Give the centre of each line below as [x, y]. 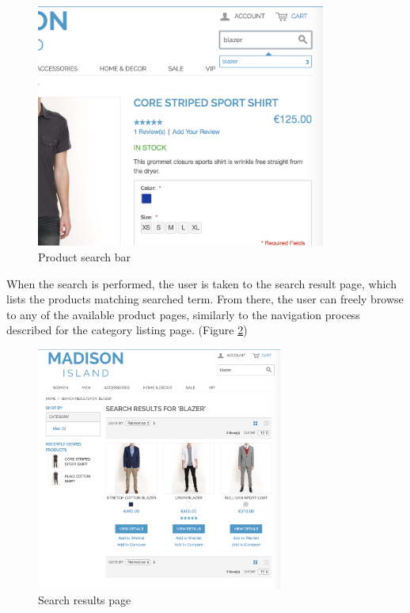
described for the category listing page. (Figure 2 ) [127, 330]
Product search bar [85, 256]
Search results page [85, 599]
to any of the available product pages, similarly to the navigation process [183, 314]
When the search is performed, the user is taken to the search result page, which [201, 283]
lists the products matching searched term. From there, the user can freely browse [205, 299]
